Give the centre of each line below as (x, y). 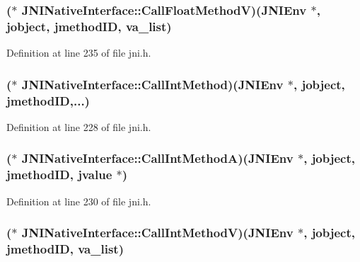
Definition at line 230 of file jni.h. (79, 201)
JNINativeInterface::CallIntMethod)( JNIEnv (152, 84)
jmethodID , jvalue (59, 175)
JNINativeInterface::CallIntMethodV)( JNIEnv (157, 233)
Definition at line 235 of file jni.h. (79, 53)
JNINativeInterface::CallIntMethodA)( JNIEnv (157, 158)
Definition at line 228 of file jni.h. (79, 126)
